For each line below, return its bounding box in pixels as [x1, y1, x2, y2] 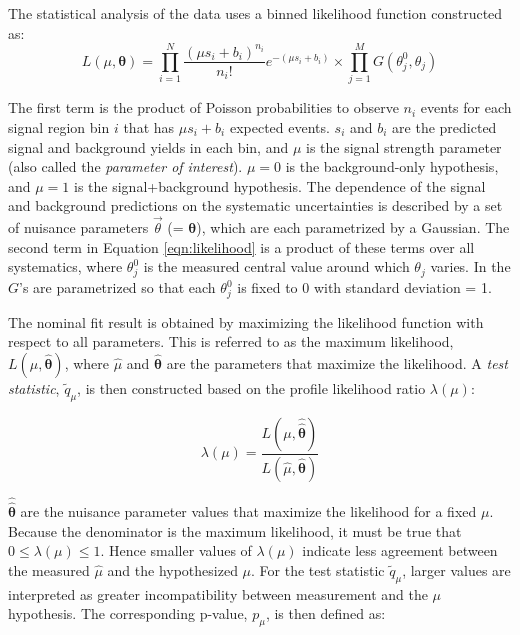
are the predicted [392, 116, 497, 137]
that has [123, 116, 175, 137]
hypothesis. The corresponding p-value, [8, 603, 248, 624]
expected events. [229, 116, 330, 137]
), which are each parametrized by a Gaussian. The [196, 217, 510, 238]
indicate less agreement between [302, 540, 498, 561]
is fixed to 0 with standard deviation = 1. [237, 277, 492, 298]
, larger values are [402, 559, 511, 580]
